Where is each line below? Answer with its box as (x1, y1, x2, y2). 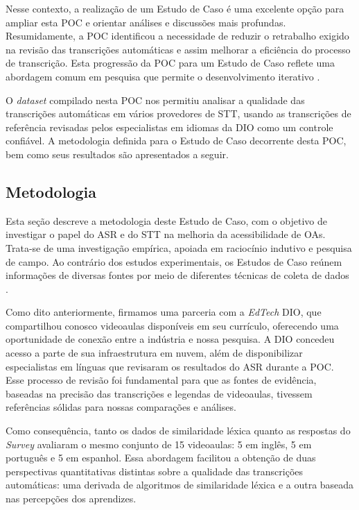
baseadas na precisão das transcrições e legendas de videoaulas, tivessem (6, 386, 313, 400)
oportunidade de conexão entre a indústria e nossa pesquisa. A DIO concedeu (6, 332, 335, 346)
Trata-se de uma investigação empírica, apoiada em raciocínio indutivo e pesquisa (6, 240, 352, 255)
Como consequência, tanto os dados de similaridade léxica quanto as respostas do (6, 423, 351, 438)
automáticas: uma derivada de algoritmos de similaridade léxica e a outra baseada (6, 477, 354, 492)
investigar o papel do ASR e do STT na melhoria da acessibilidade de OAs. (6, 227, 326, 241)
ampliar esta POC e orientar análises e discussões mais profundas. (6, 15, 286, 29)
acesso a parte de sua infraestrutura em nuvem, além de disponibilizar (6, 346, 303, 360)
